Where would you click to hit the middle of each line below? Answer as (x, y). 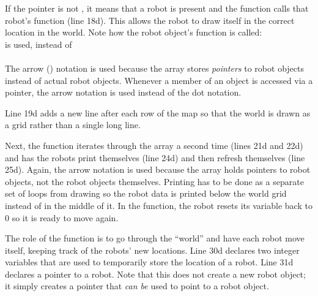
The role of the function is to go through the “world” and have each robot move (155, 238)
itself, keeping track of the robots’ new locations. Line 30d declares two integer (152, 250)
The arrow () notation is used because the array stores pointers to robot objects (154, 68)
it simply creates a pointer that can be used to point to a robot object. (137, 286)
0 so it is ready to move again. (62, 217)
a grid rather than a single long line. (73, 125)
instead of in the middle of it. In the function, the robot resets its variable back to (159, 205)
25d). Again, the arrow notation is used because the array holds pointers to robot (158, 169)
